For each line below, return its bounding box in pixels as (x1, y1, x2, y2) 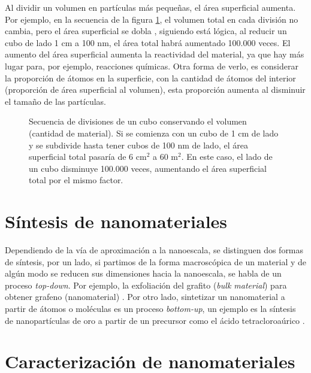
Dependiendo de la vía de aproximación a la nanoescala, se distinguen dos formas (5, 244, 304, 256)
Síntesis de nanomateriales (5, 209, 228, 233)
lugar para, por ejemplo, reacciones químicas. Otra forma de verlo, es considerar (5, 59, 298, 72)
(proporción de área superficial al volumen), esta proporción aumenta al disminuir (5, 83, 306, 96)
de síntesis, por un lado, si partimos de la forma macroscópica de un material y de (5, 255, 307, 268)
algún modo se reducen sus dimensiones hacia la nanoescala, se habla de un (5, 267, 282, 280)
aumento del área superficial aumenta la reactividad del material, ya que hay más (5, 48, 304, 60)
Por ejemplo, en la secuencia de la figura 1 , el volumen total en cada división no (5, 13, 298, 25)
